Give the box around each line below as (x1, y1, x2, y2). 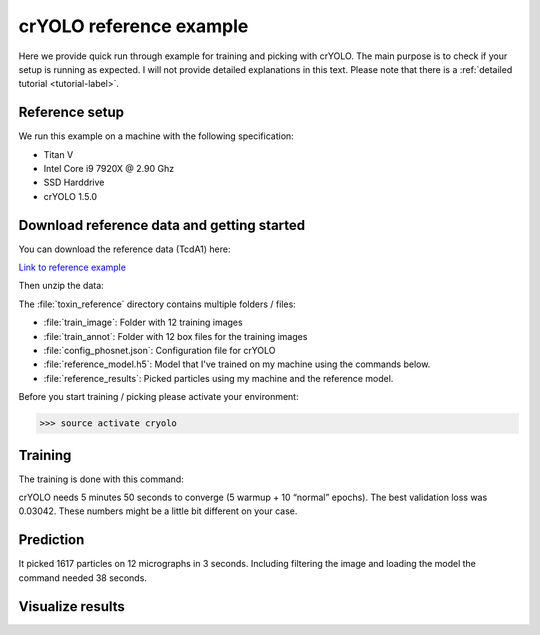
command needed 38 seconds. (18, 571, 147, 584)
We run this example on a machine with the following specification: (18, 130, 294, 142)
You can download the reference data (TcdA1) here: (18, 243, 231, 255)
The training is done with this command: (18, 473, 184, 485)
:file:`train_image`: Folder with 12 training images (43, 316, 244, 329)
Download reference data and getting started (18, 216, 306, 234)
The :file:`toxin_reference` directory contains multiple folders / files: (18, 298, 297, 310)
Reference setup (18, 104, 125, 121)
